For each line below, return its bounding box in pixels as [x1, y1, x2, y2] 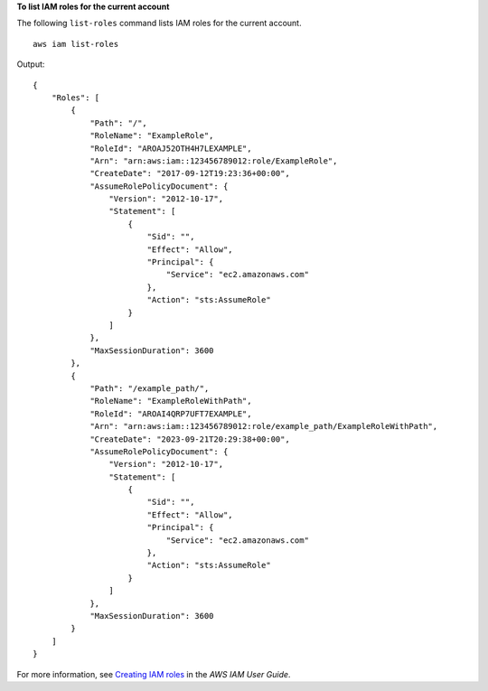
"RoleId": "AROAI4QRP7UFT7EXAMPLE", [89, 408, 252, 419]
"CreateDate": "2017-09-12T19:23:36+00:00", [89, 168, 291, 179]
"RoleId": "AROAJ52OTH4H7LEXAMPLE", [89, 143, 252, 154]
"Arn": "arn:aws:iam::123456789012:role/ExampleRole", [89, 155, 338, 166]
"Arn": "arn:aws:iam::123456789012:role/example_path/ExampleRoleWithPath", [89, 421, 438, 432]
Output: [16, 59, 45, 70]
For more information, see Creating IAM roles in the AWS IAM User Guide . [16, 668, 291, 679]
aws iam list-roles [33, 39, 119, 49]
